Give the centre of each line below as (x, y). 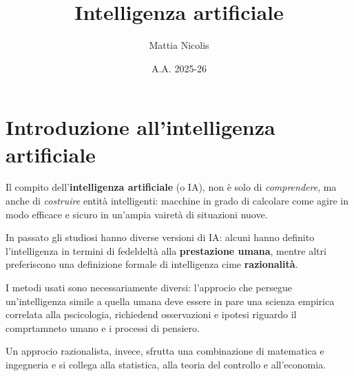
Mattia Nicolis (179, 45)
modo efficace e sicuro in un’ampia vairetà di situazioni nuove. (137, 214)
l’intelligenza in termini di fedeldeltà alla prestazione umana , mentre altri (166, 250)
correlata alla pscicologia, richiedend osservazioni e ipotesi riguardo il (151, 314)
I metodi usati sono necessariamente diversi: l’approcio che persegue (149, 287)
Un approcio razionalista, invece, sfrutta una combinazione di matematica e (165, 351)
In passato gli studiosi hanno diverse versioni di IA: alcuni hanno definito (160, 237)
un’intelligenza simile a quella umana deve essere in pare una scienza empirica (170, 301)
